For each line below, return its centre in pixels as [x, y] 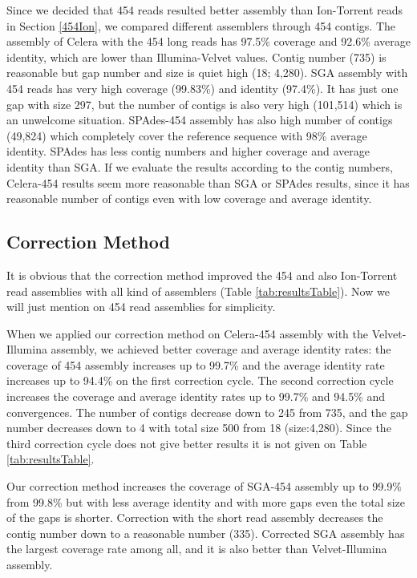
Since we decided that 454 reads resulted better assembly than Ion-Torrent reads [205, 10]
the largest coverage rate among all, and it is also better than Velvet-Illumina [197, 549]
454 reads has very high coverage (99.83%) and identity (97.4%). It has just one [202, 88]
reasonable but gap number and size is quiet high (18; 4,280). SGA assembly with [207, 73]
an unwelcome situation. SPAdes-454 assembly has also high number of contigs [200, 120]
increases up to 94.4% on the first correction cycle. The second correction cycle [200, 380]
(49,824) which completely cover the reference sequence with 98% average [187, 135]
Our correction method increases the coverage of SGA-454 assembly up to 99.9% [204, 486]
